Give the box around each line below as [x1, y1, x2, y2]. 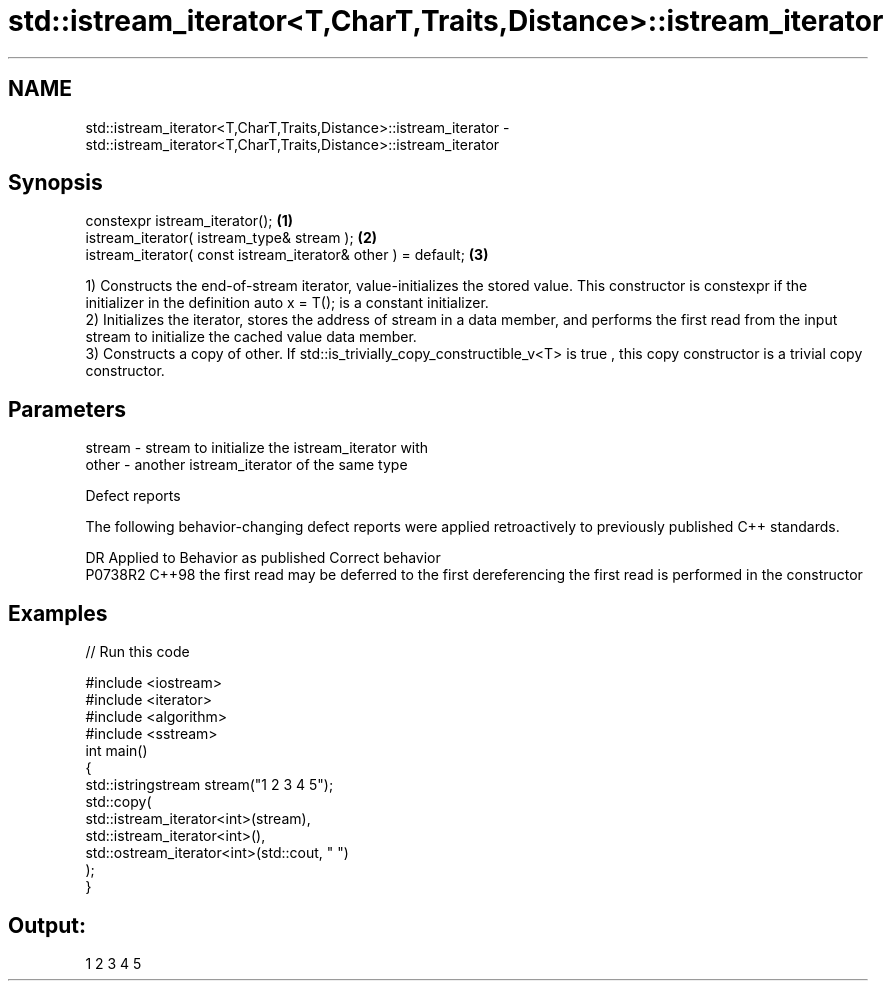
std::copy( [85, 793, 152, 811]
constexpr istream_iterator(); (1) [85, 212, 294, 230]
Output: [8, 912, 86, 938]
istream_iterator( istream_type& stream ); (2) [85, 229, 377, 247]
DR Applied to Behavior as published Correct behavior [85, 549, 441, 567]
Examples [8, 600, 108, 626]
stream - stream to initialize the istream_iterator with [85, 439, 429, 457]
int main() [85, 742, 148, 760]
